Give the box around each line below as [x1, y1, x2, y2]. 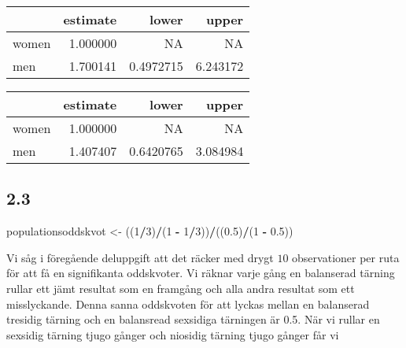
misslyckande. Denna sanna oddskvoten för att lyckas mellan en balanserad [6, 295, 370, 312]
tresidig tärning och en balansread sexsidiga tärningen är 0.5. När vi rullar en [6, 311, 380, 328]
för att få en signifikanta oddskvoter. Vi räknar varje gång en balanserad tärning [6, 265, 395, 281]
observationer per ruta [292, 249, 400, 265]
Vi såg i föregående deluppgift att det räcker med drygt [6, 249, 274, 265]
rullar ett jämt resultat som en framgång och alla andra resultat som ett [6, 280, 355, 296]
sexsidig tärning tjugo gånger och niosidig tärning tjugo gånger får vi [6, 326, 339, 342]
